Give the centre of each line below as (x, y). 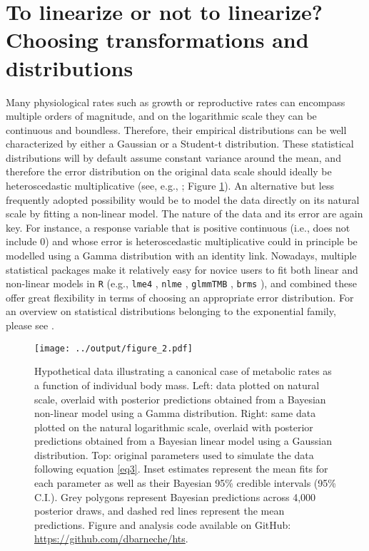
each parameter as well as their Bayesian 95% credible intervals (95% (185, 483)
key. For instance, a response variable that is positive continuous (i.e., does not (178, 227)
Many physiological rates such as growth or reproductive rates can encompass (176, 102)
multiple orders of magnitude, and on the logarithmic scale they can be (161, 116)
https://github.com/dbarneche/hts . (111, 539)
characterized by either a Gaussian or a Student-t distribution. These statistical (180, 144)
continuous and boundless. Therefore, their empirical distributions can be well (176, 129)
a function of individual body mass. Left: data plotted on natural (177, 385)
